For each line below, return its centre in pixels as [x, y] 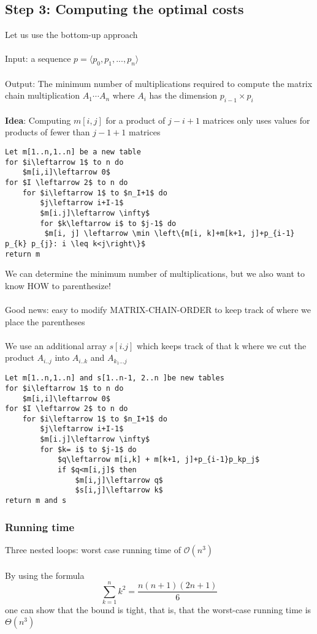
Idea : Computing [38, 120]
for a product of [136, 120]
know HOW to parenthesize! [58, 285]
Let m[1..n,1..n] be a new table [73, 152]
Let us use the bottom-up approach [71, 35]
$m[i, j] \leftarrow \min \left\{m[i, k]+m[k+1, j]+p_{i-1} [170, 234]
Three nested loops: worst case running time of [93, 549]
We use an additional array [56, 345]
